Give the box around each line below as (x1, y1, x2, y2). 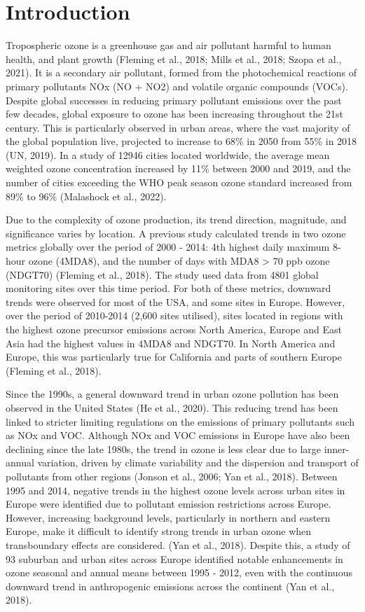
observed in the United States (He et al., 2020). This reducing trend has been (6, 400, 338, 415)
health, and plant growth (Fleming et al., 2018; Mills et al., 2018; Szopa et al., (6, 51, 342, 66)
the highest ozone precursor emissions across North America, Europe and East (6, 322, 342, 336)
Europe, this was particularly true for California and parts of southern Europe (6, 349, 342, 364)
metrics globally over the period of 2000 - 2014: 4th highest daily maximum (6, 239, 330, 254)
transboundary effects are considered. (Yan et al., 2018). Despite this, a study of (6, 537, 350, 552)
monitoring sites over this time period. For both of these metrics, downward (6, 281, 331, 295)
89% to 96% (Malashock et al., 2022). (6, 188, 167, 203)
